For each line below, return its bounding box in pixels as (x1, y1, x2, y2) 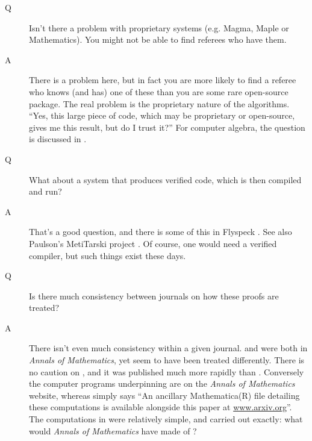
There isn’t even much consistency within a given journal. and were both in (29, 342, 308, 354)
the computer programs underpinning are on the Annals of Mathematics (29, 377, 295, 390)
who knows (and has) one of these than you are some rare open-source (29, 85, 289, 98)
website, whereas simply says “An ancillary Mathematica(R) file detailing (29, 389, 300, 401)
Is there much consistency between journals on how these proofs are (29, 289, 279, 302)
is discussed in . (29, 133, 87, 145)
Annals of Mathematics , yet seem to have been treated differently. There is (29, 354, 305, 366)
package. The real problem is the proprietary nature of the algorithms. (29, 97, 290, 110)
